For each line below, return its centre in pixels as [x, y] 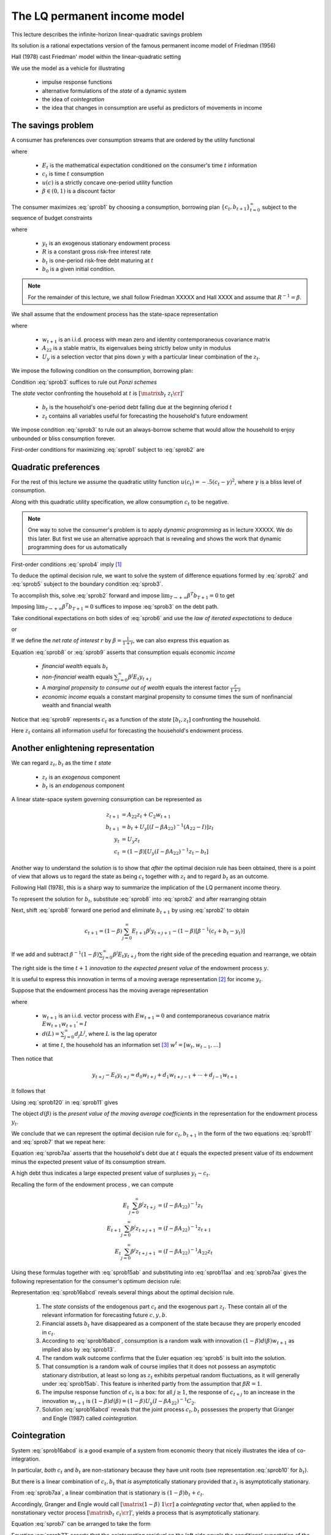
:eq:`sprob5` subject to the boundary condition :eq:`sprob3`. [87, 584]
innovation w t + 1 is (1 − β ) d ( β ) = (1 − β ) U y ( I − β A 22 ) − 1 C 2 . [119, 1401]
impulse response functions [77, 82]
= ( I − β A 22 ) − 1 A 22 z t [185, 1251]
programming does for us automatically [78, 547]
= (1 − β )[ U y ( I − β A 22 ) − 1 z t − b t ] [165, 852]
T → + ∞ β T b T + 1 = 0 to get [202, 596]
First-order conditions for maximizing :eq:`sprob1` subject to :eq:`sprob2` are [108, 449]
